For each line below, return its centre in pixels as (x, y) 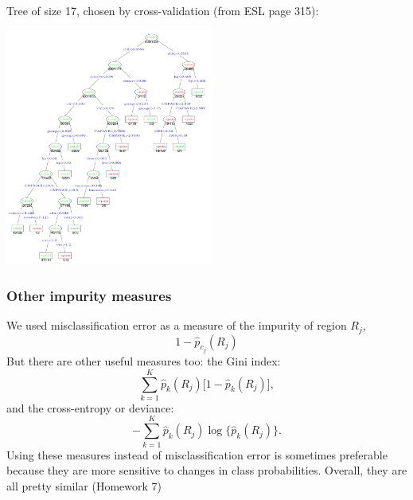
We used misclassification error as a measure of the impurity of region (177, 325)
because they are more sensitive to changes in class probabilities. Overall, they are (207, 470)
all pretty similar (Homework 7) (84, 485)
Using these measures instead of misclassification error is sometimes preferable (197, 454)
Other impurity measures (89, 295)
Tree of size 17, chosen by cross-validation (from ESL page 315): (163, 10)
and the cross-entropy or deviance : (90, 407)
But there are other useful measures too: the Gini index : (144, 361)
